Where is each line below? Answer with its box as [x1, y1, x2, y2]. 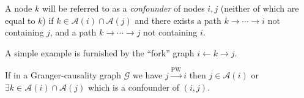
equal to [5, 13, 35, 26]
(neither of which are [220, 2, 299, 14]
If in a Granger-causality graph [5, 69, 122, 81]
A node [5, 2, 32, 14]
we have [133, 69, 163, 81]
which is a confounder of [87, 80, 180, 93]
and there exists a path [135, 13, 221, 26]
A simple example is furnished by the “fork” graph [5, 46, 195, 59]
